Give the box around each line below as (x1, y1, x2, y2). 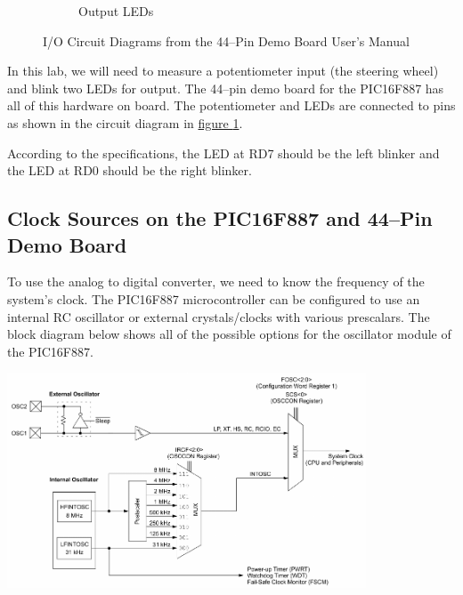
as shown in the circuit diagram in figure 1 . (7, 113, 243, 132)
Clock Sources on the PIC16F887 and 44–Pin (7, 205, 433, 232)
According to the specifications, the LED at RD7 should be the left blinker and (7, 143, 440, 162)
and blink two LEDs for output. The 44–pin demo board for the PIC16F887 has (7, 78, 444, 97)
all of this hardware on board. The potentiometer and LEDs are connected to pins (7, 96, 456, 115)
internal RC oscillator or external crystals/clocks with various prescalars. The (7, 307, 430, 326)
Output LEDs (78, 2, 154, 20)
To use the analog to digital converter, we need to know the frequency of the (7, 272, 425, 291)
